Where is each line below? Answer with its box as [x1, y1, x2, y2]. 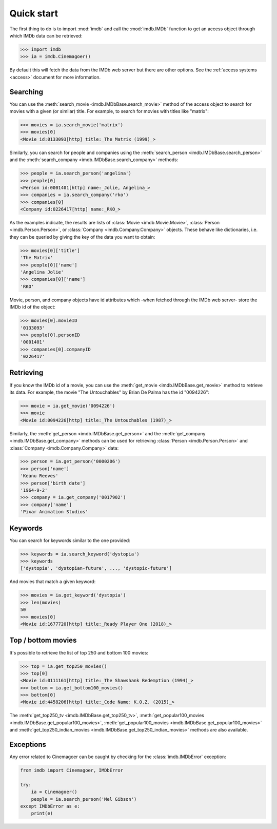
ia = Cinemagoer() [31, 789, 77, 795]
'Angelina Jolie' [20, 269, 64, 275]
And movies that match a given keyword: [9, 579, 96, 585]
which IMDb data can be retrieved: [9, 32, 83, 38]
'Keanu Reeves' [20, 473, 58, 479]
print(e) [31, 811, 53, 816]
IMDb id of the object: [9, 304, 56, 310]
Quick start [9, 8, 58, 19]
